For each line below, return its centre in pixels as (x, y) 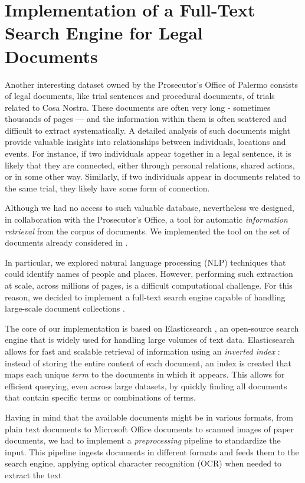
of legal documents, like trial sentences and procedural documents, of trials (140, 96)
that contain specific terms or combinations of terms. (100, 397)
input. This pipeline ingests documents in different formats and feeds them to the (152, 451)
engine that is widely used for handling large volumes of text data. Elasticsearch (150, 340)
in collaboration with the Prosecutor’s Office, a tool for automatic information (146, 219)
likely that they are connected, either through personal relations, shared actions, (150, 165)
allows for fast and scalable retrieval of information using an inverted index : (142, 351)
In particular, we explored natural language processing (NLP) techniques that (145, 262)
